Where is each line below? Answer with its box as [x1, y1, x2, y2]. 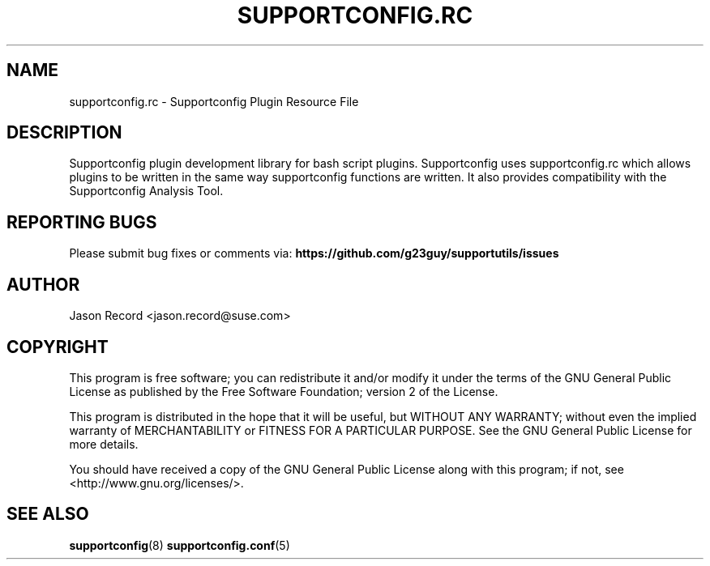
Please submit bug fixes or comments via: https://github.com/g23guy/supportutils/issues [69, 246, 559, 261]
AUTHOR [6, 274, 80, 295]
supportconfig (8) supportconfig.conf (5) [69, 538, 290, 552]
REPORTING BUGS [6, 211, 157, 232]
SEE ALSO [6, 504, 89, 525]
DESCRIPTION [6, 122, 122, 143]
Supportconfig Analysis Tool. [69, 184, 224, 198]
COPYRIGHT [6, 336, 109, 357]
